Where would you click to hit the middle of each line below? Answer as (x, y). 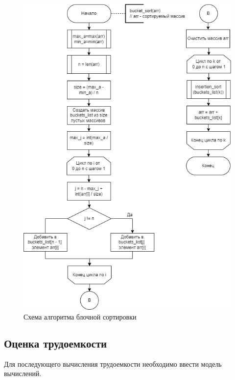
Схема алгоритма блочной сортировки (80, 316)
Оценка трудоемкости (56, 343)
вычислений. (23, 373)
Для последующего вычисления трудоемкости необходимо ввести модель (113, 364)
